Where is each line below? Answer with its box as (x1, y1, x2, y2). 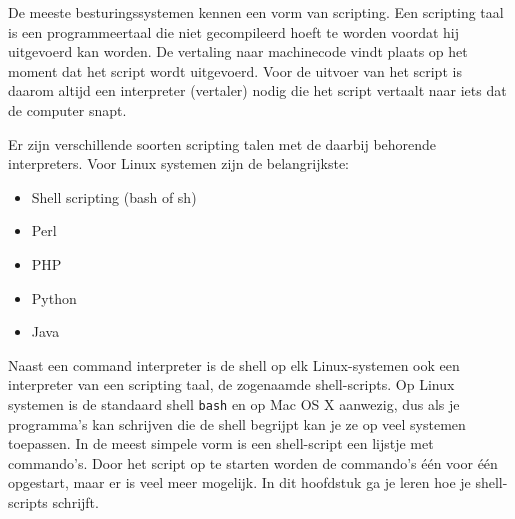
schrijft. (52, 491, 99, 512)
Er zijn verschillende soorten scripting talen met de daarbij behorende (8, 133, 437, 154)
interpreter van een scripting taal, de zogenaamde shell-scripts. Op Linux (8, 374, 455, 395)
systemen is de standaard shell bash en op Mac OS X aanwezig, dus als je (8, 393, 460, 414)
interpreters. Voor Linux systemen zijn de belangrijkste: (8, 153, 349, 174)
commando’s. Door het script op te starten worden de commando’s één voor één (8, 452, 498, 473)
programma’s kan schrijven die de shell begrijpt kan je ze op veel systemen (8, 413, 466, 434)
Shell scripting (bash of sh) (31, 186, 197, 207)
